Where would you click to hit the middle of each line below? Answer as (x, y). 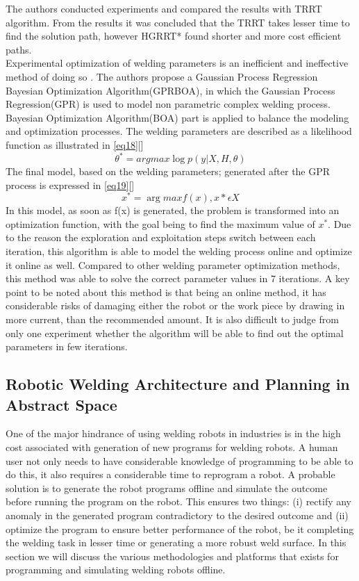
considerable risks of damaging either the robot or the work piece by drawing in (175, 305)
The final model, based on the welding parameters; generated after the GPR (168, 171)
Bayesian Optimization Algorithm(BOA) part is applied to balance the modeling (177, 117)
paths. (19, 49)
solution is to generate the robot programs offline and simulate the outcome (167, 488)
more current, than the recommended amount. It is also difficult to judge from (172, 319)
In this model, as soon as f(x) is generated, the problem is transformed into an (173, 210)
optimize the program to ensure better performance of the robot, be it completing (180, 529)
